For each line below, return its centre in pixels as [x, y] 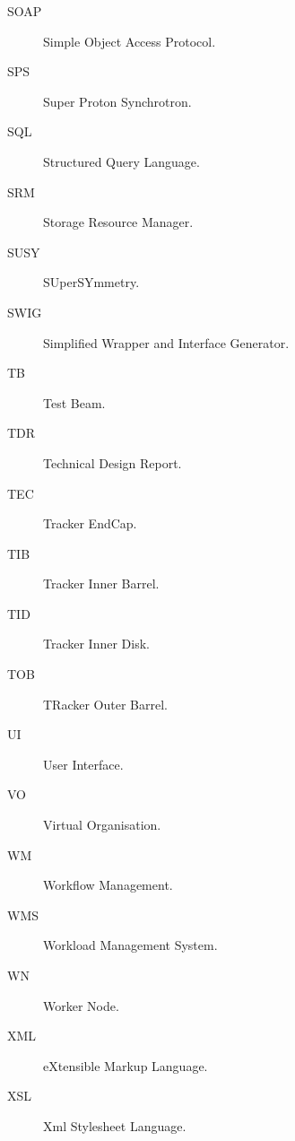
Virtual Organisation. [102, 825]
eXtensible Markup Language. [126, 1065]
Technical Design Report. [113, 462]
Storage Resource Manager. [118, 222]
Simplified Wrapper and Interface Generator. [166, 342]
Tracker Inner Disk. [96, 644]
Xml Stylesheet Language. [115, 1125]
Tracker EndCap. [90, 523]
